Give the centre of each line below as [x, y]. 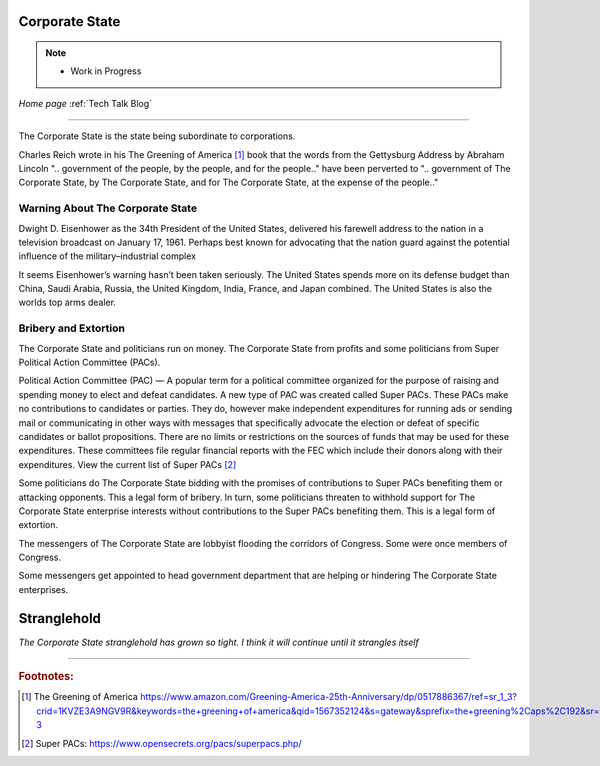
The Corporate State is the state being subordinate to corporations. [157, 136]
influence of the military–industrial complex [107, 256]
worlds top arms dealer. [67, 302]
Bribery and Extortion [71, 328]
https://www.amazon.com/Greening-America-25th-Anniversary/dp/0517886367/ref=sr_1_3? [328, 697]
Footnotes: [46, 677]
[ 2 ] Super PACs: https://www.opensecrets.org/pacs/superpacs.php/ [161, 743]
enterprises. [43, 589]
